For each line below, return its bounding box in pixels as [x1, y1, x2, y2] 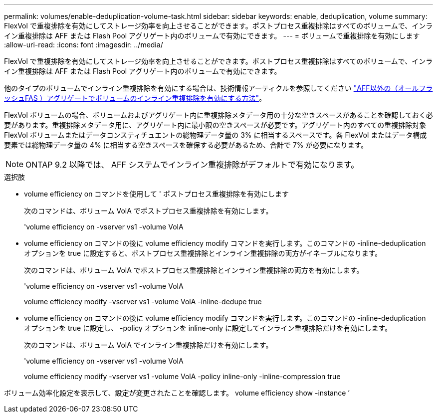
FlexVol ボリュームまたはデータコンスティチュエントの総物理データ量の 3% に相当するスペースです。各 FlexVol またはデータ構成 [4, 131, 427, 139]
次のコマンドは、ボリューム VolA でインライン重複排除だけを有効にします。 [24, 341, 273, 349]
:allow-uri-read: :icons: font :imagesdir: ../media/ [4, 40, 163, 49]
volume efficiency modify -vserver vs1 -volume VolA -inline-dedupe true [24, 297, 262, 306]
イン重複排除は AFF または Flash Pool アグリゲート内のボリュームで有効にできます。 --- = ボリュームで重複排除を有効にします [4, 31, 420, 40]
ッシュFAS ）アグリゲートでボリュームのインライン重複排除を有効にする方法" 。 [4, 94, 266, 102]
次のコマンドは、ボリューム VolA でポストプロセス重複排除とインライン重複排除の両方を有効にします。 [24, 266, 364, 274]
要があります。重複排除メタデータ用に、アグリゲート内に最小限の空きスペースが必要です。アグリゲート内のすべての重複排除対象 [4, 121, 427, 129]
